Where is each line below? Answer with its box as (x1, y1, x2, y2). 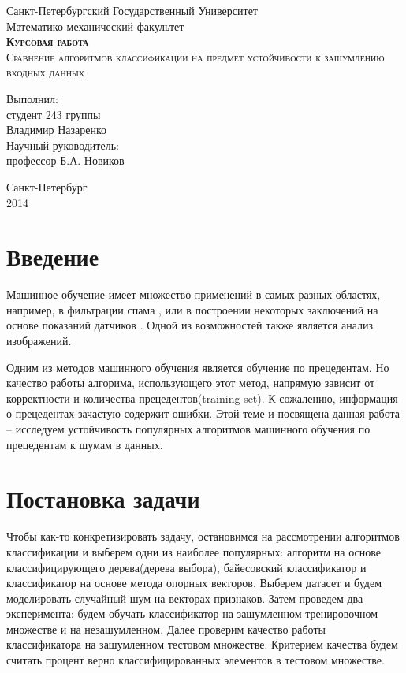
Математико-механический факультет (6, 17, 184, 34)
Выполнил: (6, 90, 58, 106)
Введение (6, 240, 99, 273)
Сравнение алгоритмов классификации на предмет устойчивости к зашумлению (6, 48, 385, 65)
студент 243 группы (6, 106, 101, 122)
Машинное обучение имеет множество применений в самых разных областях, (6, 286, 381, 303)
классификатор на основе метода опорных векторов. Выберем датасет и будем (6, 574, 382, 591)
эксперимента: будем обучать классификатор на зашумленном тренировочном (6, 605, 378, 622)
